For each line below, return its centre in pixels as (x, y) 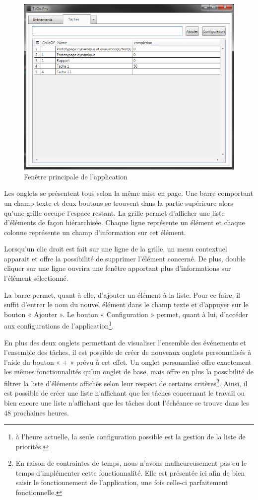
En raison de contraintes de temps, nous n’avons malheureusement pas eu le (131, 463)
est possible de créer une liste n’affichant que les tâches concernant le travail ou (125, 393)
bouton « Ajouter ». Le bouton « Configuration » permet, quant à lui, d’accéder (126, 314)
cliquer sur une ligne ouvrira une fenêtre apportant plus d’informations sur (118, 268)
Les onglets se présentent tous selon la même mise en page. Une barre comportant (129, 193)
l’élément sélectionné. (36, 278)
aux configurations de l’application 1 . (59, 325)
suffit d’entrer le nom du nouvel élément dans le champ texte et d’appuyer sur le (126, 304)
